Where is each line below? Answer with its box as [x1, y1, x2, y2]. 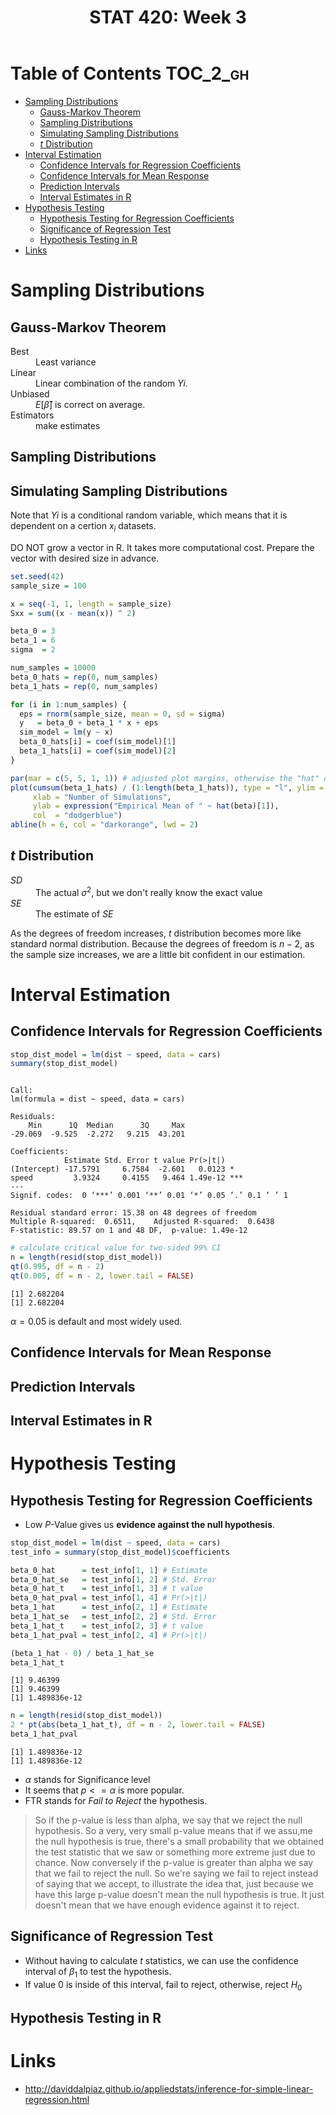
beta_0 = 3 [10, 626, 56, 636]
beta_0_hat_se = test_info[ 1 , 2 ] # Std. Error [10, 1574, 217, 1585]
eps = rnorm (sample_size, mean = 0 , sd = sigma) [19, 709, 226, 719]
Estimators [10, 409, 55, 421]
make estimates [35, 419, 101, 431]
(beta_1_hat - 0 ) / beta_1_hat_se [10, 1648, 155, 1658]
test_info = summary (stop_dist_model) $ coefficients [10, 1547, 230, 1557]
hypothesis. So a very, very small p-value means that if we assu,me [34, 1825, 313, 1837]
